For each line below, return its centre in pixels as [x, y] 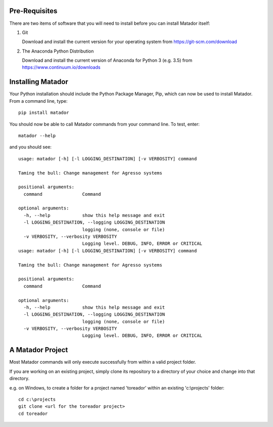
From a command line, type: [38, 101]
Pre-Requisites [33, 11]
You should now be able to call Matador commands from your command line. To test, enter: [104, 124]
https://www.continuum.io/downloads [61, 67]
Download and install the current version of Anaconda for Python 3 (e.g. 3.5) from [107, 60]
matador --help [37, 136]
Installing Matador [39, 82]
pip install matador [44, 113]
